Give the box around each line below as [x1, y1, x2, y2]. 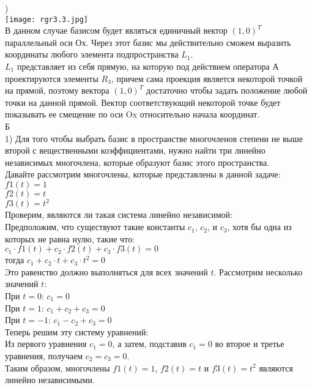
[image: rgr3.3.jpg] [5, 15, 89, 24]
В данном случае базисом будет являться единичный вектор [5, 24, 228, 37]
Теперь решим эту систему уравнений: [5, 325, 149, 338]
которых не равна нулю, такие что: [5, 232, 135, 245]
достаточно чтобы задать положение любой [146, 84, 308, 97]
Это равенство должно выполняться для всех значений [5, 265, 208, 278]
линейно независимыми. [5, 373, 95, 386]
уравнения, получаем [5, 349, 83, 362]
